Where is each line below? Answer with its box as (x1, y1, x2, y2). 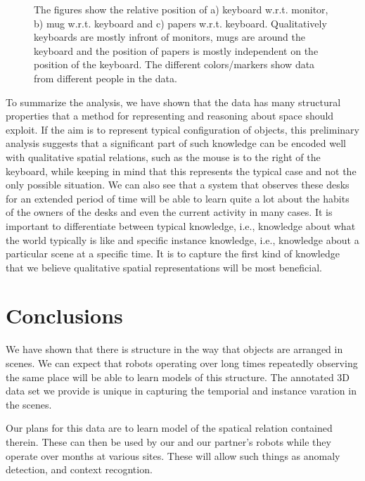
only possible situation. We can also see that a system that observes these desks (6, 177, 350, 192)
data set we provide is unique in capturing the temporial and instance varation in (6, 383, 357, 398)
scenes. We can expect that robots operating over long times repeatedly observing (6, 356, 358, 370)
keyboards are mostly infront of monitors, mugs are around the (34, 30, 305, 44)
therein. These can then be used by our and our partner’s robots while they (6, 434, 331, 449)
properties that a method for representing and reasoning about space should (6, 108, 334, 123)
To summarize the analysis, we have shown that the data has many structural (6, 94, 341, 109)
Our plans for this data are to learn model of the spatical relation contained (6, 421, 333, 435)
